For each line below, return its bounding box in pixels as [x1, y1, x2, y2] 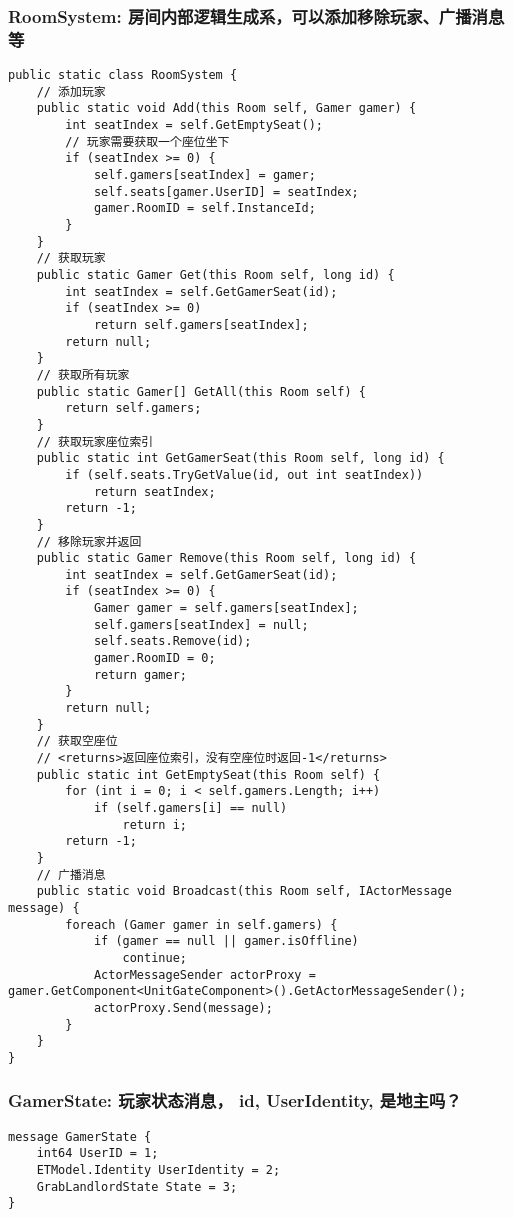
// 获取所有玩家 [36, 367, 130, 382]
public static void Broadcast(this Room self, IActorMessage [36, 884, 452, 899]
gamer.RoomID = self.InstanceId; [93, 201, 316, 216]
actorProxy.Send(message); [93, 1000, 273, 1015]
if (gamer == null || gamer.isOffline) [93, 934, 359, 949]
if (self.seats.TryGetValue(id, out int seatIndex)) [65, 467, 424, 482]
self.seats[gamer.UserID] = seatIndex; [93, 184, 359, 199]
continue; [122, 950, 187, 965]
